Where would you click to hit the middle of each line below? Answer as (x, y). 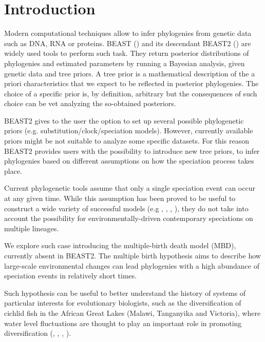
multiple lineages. (32, 228)
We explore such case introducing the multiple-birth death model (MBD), (120, 245)
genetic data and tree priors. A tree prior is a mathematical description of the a (130, 73)
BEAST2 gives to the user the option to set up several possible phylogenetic (124, 120)
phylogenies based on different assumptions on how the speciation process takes (129, 161)
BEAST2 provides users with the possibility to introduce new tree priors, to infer (132, 150)
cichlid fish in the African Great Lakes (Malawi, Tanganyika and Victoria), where (132, 313)
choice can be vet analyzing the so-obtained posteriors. (90, 103)
